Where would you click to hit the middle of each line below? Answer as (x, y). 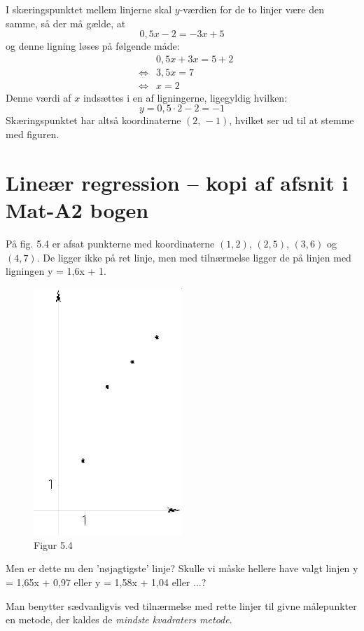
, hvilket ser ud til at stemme (292, 120)
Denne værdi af (38, 97)
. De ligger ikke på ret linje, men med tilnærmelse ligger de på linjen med (194, 257)
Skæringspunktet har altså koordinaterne (93, 120)
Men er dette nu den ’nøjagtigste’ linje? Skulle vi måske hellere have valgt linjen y (182, 568)
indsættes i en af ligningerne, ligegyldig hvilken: (185, 97)
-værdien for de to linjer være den (252, 9)
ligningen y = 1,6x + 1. (56, 271)
